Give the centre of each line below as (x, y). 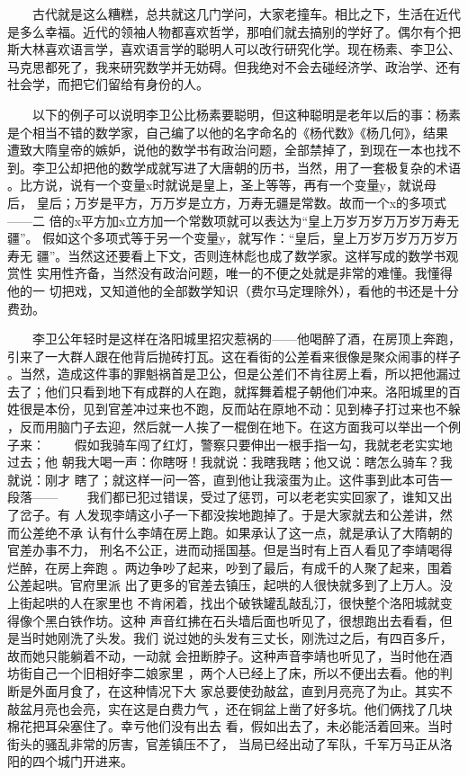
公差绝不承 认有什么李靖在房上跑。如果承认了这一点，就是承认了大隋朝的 (236, 532)
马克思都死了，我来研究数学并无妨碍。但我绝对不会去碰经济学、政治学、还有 (234, 66)
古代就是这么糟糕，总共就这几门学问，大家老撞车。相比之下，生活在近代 (246, 13)
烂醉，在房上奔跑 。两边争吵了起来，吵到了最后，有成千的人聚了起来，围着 (230, 567)
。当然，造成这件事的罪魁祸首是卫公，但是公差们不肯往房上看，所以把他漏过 (234, 374)
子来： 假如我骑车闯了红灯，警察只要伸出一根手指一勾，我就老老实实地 (230, 444)
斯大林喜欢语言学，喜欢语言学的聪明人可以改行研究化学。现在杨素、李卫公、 (234, 49)
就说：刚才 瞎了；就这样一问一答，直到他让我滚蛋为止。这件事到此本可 (217, 479)
